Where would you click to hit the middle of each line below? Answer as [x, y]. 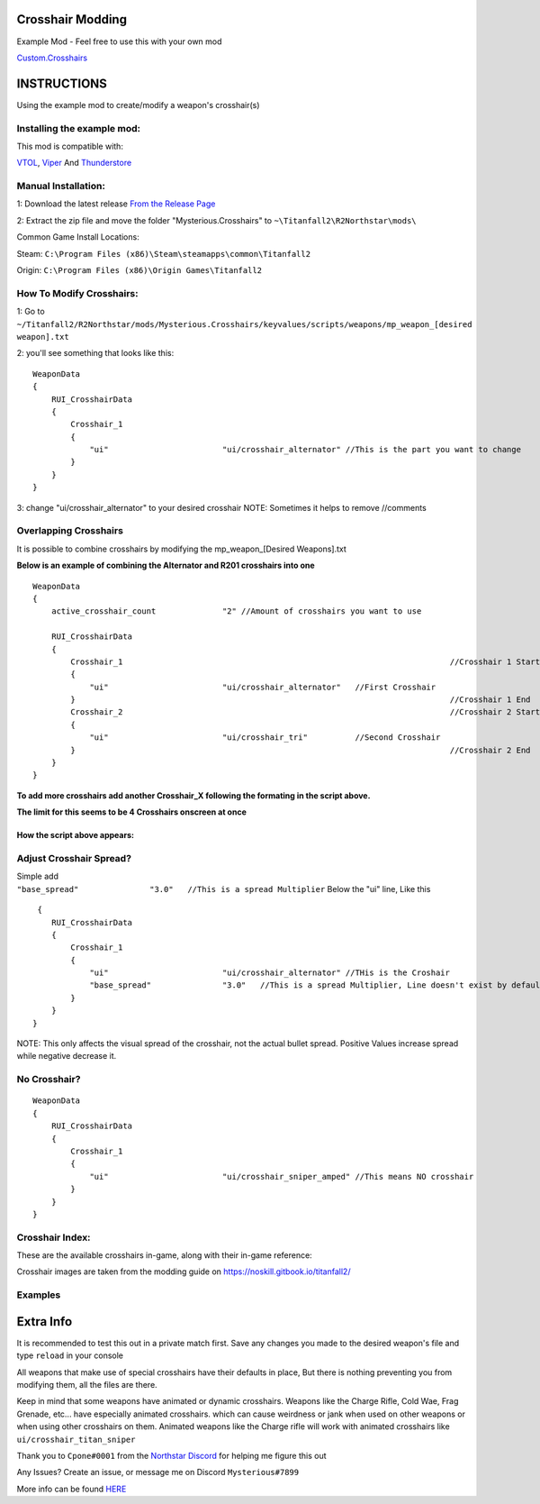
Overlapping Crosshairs [70, 531]
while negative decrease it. [67, 1056]
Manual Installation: [61, 187]
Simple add [37, 876]
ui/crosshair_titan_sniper [76, 1439]
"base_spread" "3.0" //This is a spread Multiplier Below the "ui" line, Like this [224, 889]
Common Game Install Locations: [78, 237]
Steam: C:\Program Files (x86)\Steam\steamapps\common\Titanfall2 [163, 253]
